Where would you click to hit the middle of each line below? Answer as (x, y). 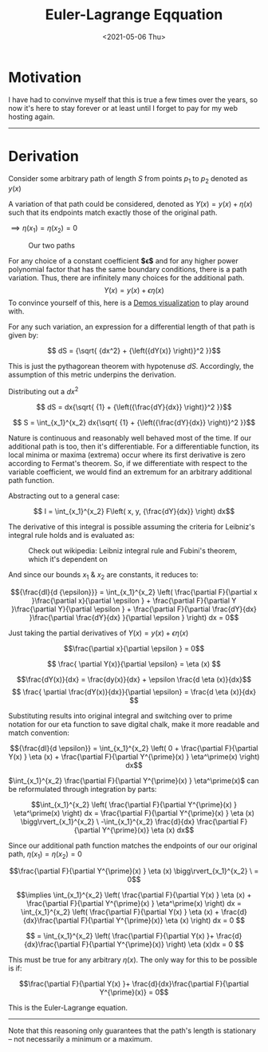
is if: (15, 968)
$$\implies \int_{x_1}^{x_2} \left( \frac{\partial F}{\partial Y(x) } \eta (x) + (134, 895)
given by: (24, 335)
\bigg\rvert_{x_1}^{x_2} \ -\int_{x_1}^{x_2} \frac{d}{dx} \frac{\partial (130, 821)
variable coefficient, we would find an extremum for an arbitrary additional (130, 472)
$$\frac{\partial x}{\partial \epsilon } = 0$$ (134, 648)
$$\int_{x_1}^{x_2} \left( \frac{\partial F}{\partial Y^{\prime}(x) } (134, 805)
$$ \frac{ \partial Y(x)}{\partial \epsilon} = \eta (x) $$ (134, 663)
